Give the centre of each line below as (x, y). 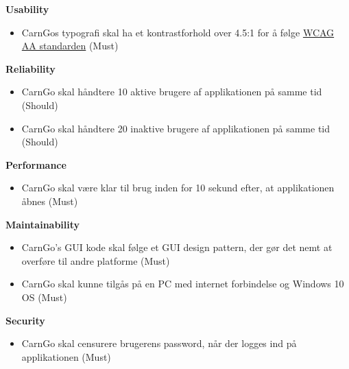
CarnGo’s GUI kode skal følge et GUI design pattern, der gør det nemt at (177, 247)
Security (25, 320)
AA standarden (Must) (70, 46)
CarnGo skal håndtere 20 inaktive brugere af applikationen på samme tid (176, 128)
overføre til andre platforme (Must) (96, 260)
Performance (36, 164)
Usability (27, 9)
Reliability (31, 68)
